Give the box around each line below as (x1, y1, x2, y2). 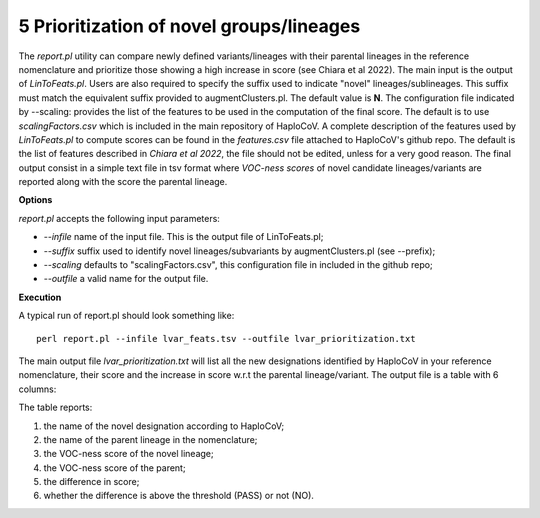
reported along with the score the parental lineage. (18, 176, 228, 188)
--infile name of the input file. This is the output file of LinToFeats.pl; (43, 231, 324, 243)
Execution (18, 291, 62, 303)
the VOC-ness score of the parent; (43, 461, 186, 474)
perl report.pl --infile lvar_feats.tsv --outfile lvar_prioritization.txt (36, 333, 416, 344)
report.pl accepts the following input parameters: (18, 212, 220, 224)
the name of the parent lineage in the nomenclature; (43, 433, 258, 445)
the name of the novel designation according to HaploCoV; (43, 420, 285, 432)
